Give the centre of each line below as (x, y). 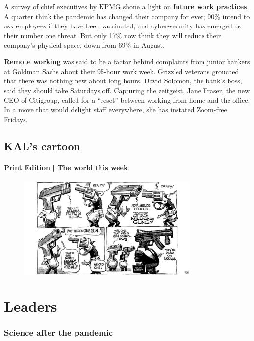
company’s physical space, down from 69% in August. (84, 45)
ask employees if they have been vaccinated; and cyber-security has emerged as (123, 26)
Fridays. (16, 119)
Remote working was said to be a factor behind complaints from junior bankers (127, 61)
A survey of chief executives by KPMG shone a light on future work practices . (127, 6)
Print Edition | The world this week (66, 167)
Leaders (31, 306)
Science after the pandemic (59, 332)
